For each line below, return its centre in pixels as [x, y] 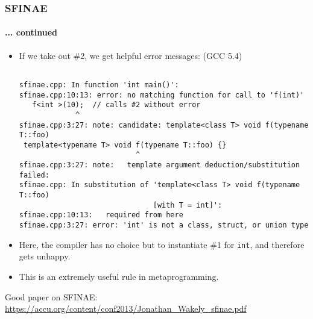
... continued [31, 32]
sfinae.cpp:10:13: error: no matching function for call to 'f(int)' [162, 95]
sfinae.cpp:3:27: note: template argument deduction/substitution [160, 165]
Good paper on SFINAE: [51, 296]
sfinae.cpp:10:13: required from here [101, 215]
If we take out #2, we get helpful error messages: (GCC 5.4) [131, 55]
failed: [34, 175]
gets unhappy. [45, 256]
